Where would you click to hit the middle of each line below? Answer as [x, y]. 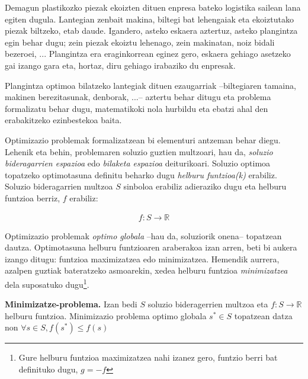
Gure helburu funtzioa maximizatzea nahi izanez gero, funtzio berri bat [148, 357]
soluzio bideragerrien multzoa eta [208, 304]
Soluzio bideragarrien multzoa [59, 186]
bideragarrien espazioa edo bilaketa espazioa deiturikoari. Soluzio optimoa [138, 163]
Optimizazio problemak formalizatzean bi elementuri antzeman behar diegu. [143, 139]
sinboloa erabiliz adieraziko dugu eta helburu [205, 186]
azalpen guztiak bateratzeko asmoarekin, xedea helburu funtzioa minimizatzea [146, 270]
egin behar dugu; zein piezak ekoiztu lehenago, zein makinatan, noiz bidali [140, 42]
